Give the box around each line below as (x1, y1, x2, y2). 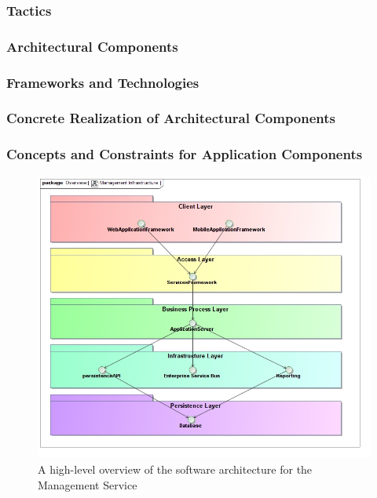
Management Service (38, 476, 137, 493)
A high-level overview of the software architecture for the (38, 460, 313, 477)
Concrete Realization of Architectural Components (6, 108, 336, 128)
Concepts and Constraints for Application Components (6, 144, 363, 164)
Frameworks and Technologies (6, 72, 199, 92)
